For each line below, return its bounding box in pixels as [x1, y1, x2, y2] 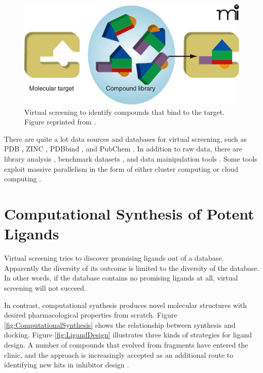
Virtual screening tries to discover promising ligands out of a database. [4, 253, 224, 263]
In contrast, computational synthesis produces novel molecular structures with [4, 299, 247, 310]
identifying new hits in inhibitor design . [4, 359, 129, 370]
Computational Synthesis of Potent [4, 203, 254, 224]
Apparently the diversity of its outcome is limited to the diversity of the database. [4, 262, 259, 273]
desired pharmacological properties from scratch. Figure [4, 309, 177, 320]
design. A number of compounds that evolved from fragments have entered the [4, 339, 248, 350]
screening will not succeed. [4, 282, 86, 293]
